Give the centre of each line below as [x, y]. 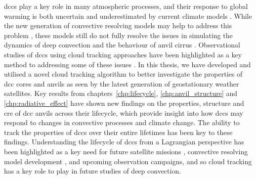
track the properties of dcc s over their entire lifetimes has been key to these [118, 132]
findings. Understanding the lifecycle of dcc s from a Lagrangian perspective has [124, 142]
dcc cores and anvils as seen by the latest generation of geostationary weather [122, 83]
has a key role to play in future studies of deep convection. [93, 171]
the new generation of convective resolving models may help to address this [118, 25]
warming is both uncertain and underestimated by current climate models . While [128, 16]
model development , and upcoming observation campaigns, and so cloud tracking [128, 161]
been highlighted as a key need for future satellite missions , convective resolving [126, 151]
